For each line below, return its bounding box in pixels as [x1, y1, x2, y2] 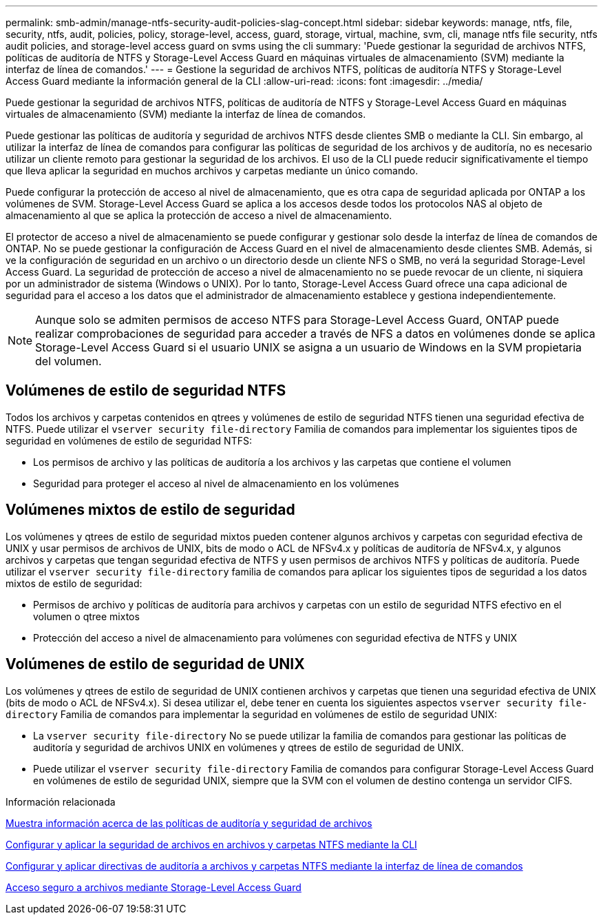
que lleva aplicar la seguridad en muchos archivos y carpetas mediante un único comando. [6, 165, 419, 176]
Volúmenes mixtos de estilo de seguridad [6, 501, 295, 519]
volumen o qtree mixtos [33, 610, 140, 622]
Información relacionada [6, 795, 116, 808]
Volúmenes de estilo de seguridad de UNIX [6, 655, 305, 673]
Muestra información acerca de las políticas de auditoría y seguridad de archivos [6, 817, 372, 829]
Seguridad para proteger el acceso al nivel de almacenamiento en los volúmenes [33, 477, 399, 489]
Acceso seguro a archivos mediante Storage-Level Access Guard [6, 881, 301, 893]
